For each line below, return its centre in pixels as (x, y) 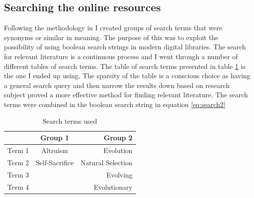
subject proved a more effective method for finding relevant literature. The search (126, 95)
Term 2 (18, 162)
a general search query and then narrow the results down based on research (117, 85)
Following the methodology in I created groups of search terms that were (113, 28)
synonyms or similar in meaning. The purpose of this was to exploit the (111, 37)
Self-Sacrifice (55, 162)
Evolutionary (113, 187)
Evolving (119, 174)
